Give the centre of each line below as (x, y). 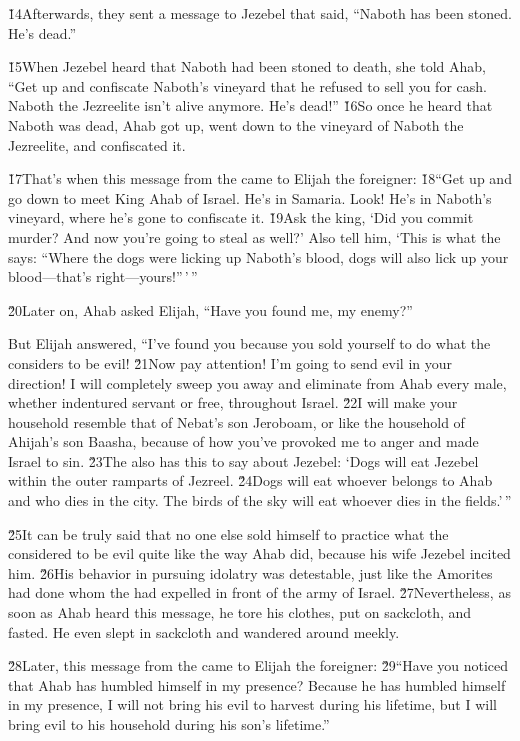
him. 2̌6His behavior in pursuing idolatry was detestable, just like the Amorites (250, 572)
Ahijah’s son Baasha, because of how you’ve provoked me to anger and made (243, 441)
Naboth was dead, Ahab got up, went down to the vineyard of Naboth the (236, 124)
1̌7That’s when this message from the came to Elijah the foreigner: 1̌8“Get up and (260, 178)
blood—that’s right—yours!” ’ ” (103, 276)
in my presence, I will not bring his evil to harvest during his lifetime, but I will (252, 704)
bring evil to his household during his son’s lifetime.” (169, 724)
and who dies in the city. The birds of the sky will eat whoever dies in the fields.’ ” (260, 500)
